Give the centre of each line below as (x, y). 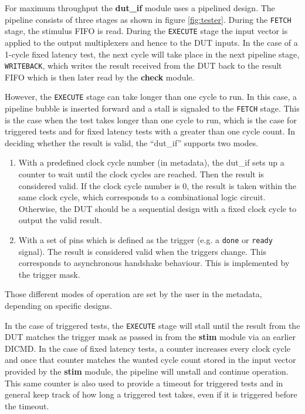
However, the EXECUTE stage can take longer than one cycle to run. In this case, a (151, 97)
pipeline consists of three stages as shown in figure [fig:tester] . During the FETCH (148, 19)
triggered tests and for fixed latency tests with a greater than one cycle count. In (150, 131)
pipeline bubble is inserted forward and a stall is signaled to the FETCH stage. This (152, 108)
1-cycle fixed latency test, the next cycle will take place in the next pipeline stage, (152, 54)
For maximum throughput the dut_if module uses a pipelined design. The (140, 8)
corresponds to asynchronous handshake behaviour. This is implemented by (154, 263)
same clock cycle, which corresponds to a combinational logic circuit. (142, 197)
